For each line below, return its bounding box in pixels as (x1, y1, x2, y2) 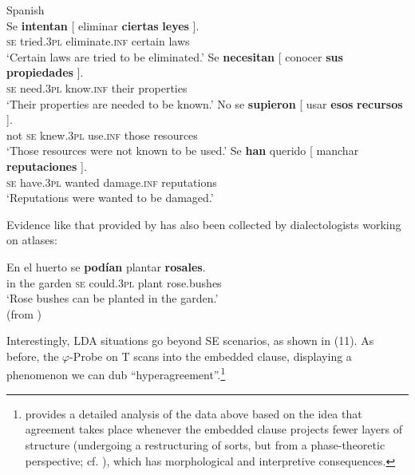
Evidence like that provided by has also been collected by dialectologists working (6, 216, 401, 232)
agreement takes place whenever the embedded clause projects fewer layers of (25, 421, 402, 437)
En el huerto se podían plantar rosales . (6, 258, 206, 275)
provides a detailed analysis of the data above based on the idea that (25, 405, 362, 422)
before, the (6, 347, 59, 364)
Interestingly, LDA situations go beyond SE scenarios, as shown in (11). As (6, 332, 374, 349)
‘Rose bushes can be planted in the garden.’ (6, 290, 219, 307)
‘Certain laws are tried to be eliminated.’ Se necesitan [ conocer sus (6, 48, 343, 65)
